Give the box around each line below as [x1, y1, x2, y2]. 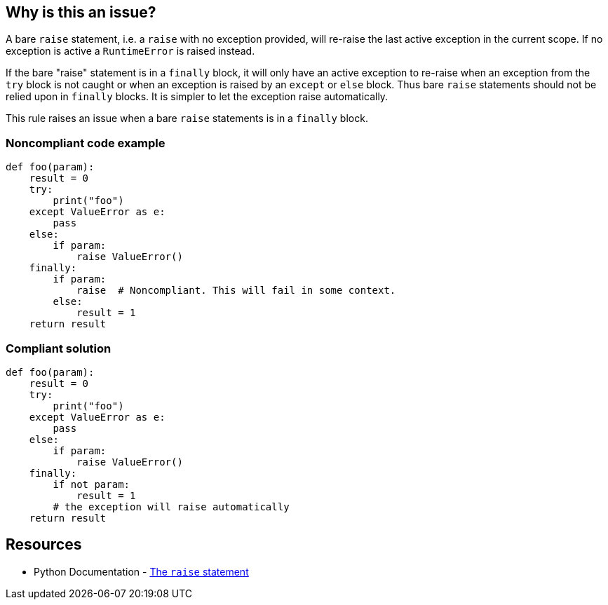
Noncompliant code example [6, 135, 165, 150]
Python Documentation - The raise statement [34, 565, 249, 578]
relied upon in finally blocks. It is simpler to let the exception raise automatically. [6, 90, 389, 103]
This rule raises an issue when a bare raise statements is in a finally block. [6, 112, 368, 125]
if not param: [53, 478, 130, 490]
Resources [6, 536, 82, 554]
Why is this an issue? [6, 4, 156, 21]
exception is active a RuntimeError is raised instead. [6, 45, 255, 57]
